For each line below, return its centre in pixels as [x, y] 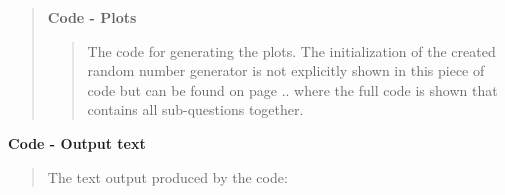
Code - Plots [92, 17]
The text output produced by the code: [167, 176]
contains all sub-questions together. [195, 109]
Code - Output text [77, 142]
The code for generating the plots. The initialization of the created [291, 50]
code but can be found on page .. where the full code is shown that [292, 89]
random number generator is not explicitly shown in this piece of [286, 70]
